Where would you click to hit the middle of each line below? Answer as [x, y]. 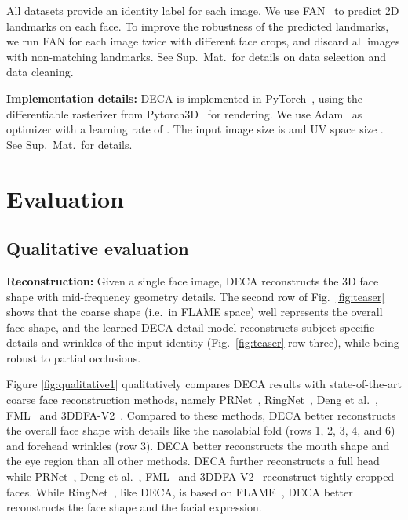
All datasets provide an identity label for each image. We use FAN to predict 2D [203, 10]
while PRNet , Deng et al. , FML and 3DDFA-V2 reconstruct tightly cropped [200, 476]
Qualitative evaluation [98, 248]
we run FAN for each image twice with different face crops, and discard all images [203, 41]
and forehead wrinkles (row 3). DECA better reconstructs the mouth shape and [198, 445]
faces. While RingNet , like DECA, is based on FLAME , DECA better [180, 491]
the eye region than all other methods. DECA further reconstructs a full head [193, 461]
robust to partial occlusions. [74, 357]
